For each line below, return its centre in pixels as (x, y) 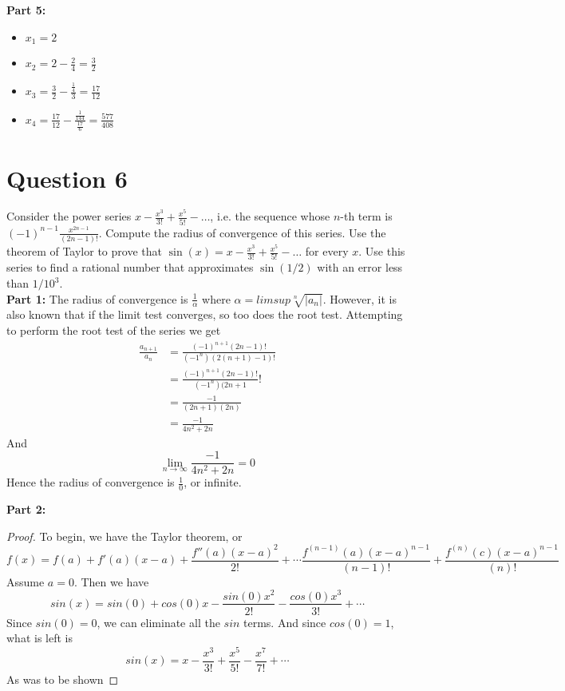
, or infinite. (213, 482)
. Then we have (111, 581)
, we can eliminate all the (158, 622)
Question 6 (67, 178)
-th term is (366, 216)
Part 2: (26, 509)
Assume (26, 581)
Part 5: (26, 10)
